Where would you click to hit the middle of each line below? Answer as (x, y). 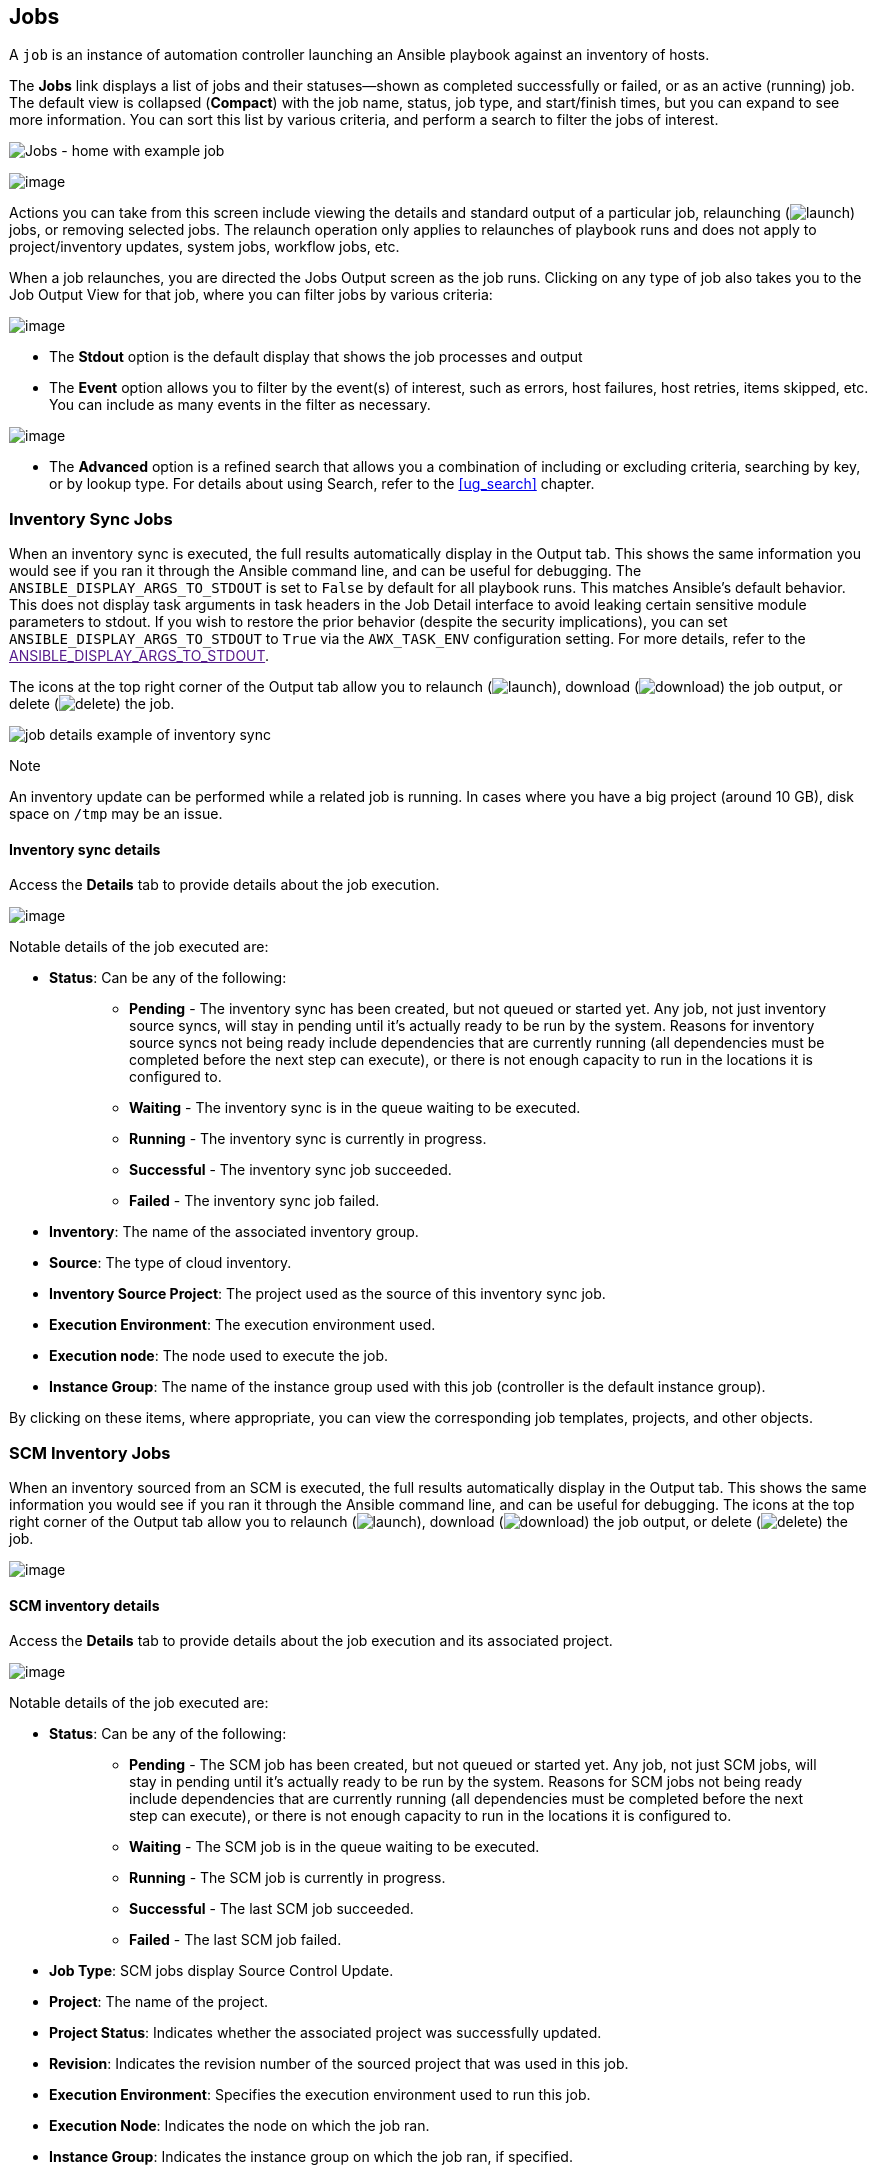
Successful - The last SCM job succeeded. (271, 1909)
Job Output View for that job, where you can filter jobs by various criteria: (251, 295)
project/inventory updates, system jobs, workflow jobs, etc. (204, 247)
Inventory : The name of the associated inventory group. (234, 1232)
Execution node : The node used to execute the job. (219, 1356)
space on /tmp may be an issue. (116, 814)
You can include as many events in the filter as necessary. (240, 405)
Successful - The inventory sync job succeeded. (290, 1170)
